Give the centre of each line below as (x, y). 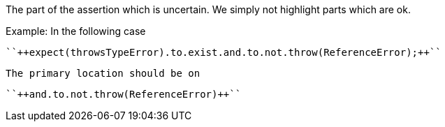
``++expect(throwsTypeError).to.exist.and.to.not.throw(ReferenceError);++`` (224, 52)
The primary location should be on (103, 73)
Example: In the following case (76, 31)
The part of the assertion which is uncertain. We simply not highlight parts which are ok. (208, 9)
